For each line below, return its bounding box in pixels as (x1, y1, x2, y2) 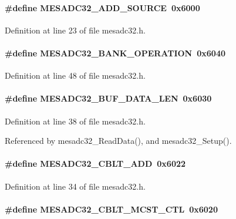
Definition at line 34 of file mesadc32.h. (5, 180, 146, 192)
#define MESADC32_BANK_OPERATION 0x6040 (5, 46, 225, 59)
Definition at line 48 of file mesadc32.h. (5, 69, 146, 82)
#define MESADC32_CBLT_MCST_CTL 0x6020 (5, 203, 218, 215)
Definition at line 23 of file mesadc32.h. (5, 23, 146, 36)
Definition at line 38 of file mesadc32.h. (5, 114, 146, 127)
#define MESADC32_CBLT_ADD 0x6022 (5, 157, 186, 170)
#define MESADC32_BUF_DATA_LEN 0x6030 (5, 92, 212, 105)
